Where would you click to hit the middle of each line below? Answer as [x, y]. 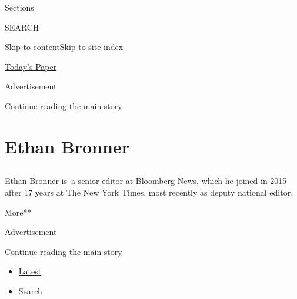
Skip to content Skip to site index [64, 47]
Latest [30, 271]
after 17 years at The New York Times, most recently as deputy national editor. [149, 192]
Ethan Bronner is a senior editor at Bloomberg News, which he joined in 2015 [146, 181]
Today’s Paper [31, 66]
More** [18, 212]
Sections [19, 7]
